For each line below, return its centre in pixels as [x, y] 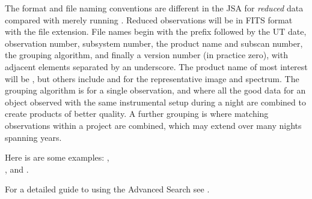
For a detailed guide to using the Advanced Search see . [107, 189]
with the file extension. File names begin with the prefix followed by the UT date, [156, 31]
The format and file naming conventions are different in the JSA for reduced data [154, 8]
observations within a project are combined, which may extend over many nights [153, 125]
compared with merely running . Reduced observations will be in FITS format [149, 19]
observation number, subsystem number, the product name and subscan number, [154, 43]
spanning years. [33, 137]
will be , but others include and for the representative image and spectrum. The [152, 78]
